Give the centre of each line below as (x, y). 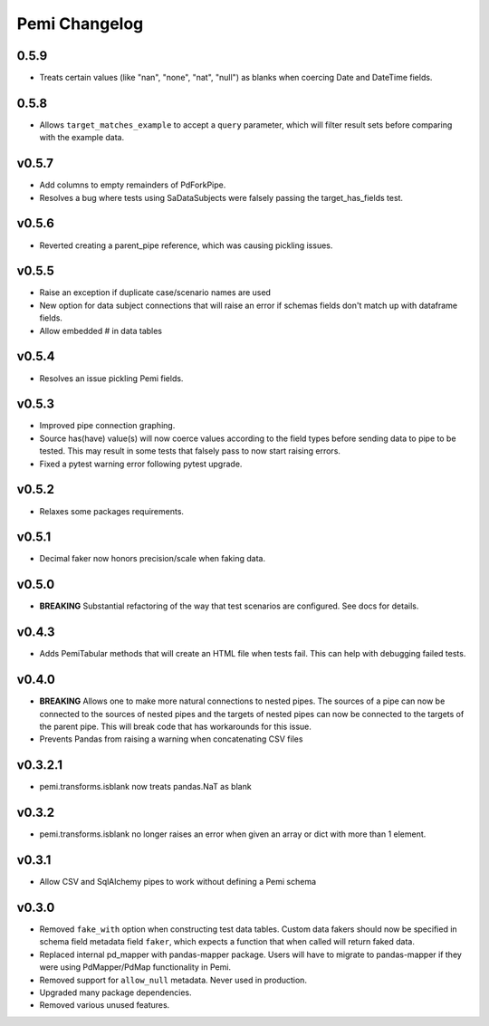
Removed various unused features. (105, 1005)
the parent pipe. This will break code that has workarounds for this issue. (176, 726)
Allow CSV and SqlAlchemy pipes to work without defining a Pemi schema (178, 882)
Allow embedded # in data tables (101, 331)
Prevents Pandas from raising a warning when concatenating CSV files (171, 739)
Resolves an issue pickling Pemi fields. (111, 378)
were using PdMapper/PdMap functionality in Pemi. (135, 967)
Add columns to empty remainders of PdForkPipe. (133, 185)
